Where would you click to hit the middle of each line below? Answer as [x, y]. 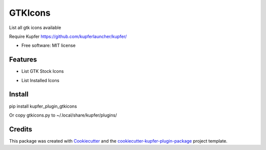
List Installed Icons [40, 80]
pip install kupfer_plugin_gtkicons [43, 106]
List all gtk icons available [35, 28]
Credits [21, 129]
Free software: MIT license [49, 45]
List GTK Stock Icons [43, 71]
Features [23, 60]
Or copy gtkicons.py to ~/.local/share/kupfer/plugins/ [63, 115]
